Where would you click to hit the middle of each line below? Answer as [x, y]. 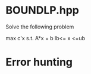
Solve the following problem [40, 27]
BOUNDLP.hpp [43, 10]
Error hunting [39, 62]
